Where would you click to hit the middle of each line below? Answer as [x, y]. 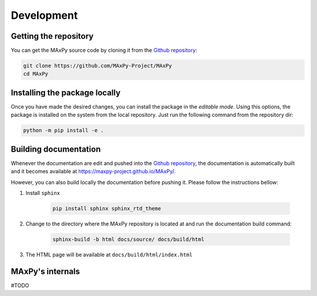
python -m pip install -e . [63, 130]
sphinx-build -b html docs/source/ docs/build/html [129, 239]
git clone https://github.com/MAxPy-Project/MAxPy [98, 66]
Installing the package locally [66, 92]
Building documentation [56, 149]
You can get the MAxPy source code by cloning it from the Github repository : [104, 51]
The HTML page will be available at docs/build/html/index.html [109, 254]
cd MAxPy [36, 74]
